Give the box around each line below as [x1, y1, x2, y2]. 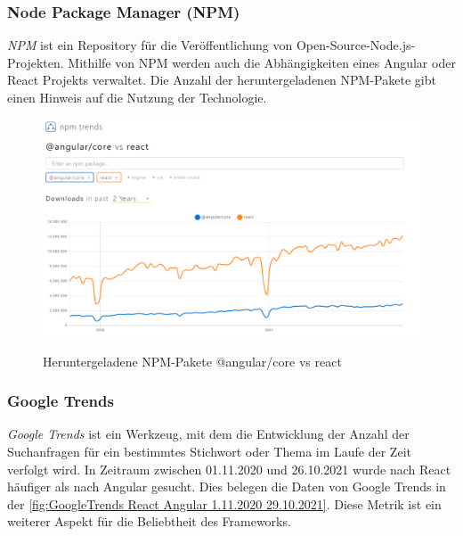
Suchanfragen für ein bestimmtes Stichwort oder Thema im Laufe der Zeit [7, 442, 411, 461]
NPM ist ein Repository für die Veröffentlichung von [7, 36, 293, 54]
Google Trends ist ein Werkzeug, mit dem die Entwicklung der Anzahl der [7, 425, 410, 443]
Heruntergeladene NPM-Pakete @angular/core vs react [43, 351, 342, 370]
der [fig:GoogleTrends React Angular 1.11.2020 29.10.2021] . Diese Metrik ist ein [7, 494, 442, 513]
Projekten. [7, 53, 64, 71]
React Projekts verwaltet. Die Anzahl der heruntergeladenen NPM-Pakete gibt [7, 70, 436, 89]
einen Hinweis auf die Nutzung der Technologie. [7, 88, 267, 106]
